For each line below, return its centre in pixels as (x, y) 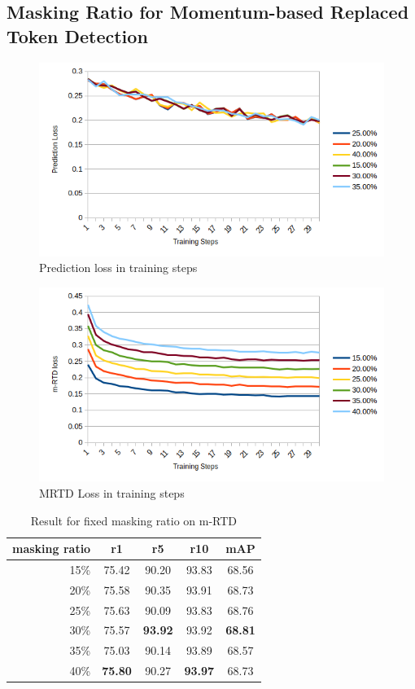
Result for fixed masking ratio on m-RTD (134, 520)
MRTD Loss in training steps (112, 492)
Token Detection (77, 35)
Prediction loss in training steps (118, 268)
